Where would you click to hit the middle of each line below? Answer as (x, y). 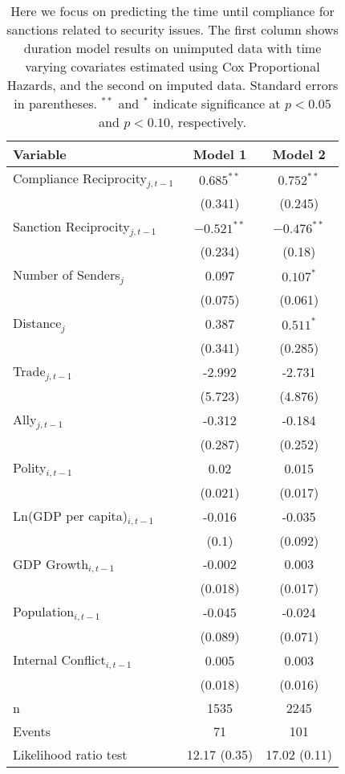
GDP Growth (51, 563)
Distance (37, 322)
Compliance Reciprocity (80, 178)
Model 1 (220, 154)
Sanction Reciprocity (71, 226)
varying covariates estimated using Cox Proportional (172, 66)
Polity (30, 467)
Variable (40, 154)
